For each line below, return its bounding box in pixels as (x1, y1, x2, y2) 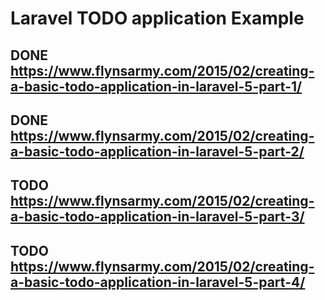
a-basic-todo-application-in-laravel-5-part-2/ (10, 143, 305, 160)
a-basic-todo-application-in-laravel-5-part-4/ (10, 273, 306, 291)
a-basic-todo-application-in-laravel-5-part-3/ (10, 208, 305, 226)
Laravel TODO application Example (10, 7, 305, 30)
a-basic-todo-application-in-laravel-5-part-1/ (10, 78, 303, 95)
